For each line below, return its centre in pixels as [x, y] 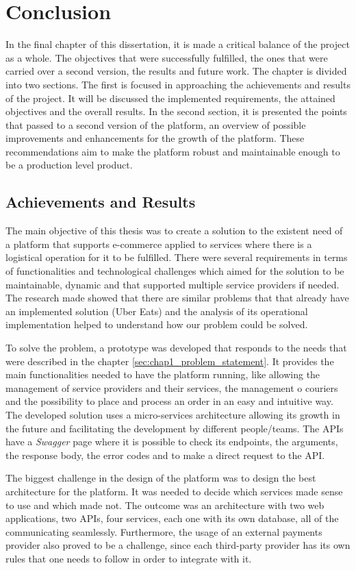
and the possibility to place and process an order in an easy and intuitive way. [169, 401]
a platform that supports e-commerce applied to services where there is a [159, 244]
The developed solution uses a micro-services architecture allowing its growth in [173, 414]
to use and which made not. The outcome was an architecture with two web [165, 505]
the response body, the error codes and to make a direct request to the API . [165, 455]
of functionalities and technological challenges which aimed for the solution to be [175, 271]
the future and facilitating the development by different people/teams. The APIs [175, 428]
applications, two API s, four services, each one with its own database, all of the [172, 518]
